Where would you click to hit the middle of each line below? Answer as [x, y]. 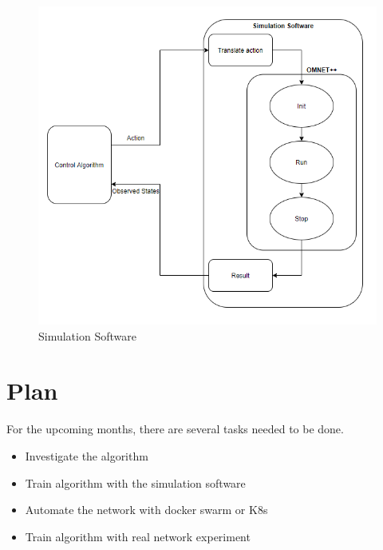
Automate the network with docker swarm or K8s [146, 510]
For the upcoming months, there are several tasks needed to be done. [175, 429]
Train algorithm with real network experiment [138, 536]
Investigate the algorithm [87, 455]
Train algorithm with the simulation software [135, 482]
